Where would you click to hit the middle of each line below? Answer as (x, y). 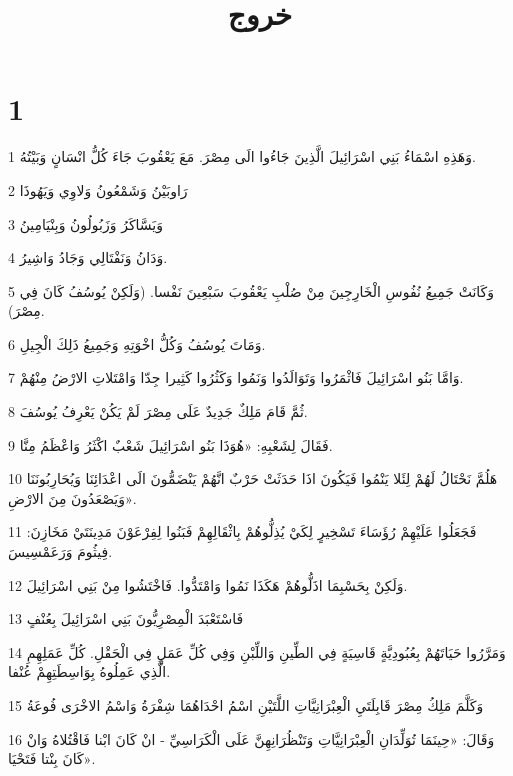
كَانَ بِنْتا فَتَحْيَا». (52, 758)
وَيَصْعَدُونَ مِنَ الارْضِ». (72, 497)
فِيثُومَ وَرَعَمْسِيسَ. (60, 551)
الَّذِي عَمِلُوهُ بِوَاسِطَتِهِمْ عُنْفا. (89, 671)
